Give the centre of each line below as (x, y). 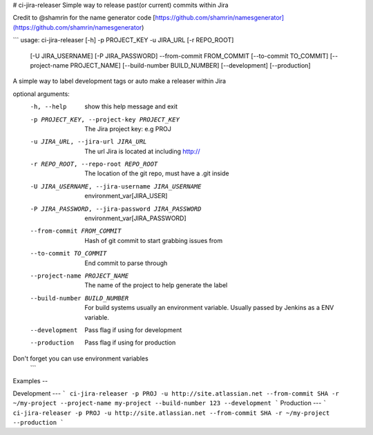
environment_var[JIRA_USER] (126, 196)
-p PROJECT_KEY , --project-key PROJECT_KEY (105, 119)
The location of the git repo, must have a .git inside (157, 173)
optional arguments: (41, 94)
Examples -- (30, 380)
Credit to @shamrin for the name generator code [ (84, 18)
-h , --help (48, 107)
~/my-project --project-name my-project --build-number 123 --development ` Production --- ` (170, 403)
